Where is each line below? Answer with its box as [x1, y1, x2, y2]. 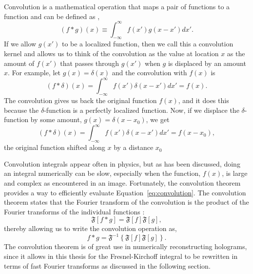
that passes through [60, 58, 119, 68]
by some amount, [30, 114, 82, 125]
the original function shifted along [4, 142, 105, 152]
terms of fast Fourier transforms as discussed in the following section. [4, 260, 211, 271]
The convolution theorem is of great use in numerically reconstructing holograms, [4, 241, 247, 252]
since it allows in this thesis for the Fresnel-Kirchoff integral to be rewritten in [4, 251, 238, 261]
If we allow [4, 39, 37, 49]
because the [4, 105, 39, 115]
